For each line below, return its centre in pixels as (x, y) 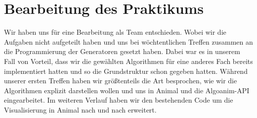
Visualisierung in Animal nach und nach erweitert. (80, 109)
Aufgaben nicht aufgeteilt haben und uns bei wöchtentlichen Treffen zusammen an (128, 41)
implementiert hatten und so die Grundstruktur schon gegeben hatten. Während (126, 71)
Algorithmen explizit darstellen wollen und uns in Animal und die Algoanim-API (127, 90)
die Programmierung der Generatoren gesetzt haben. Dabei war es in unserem (122, 51)
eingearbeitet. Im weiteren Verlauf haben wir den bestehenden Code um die (119, 100)
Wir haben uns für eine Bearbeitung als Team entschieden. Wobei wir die (115, 32)
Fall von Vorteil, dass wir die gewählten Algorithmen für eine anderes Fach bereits (128, 61)
